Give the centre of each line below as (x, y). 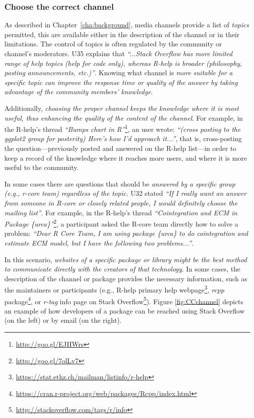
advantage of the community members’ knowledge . (79, 92)
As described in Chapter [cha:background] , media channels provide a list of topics (127, 25)
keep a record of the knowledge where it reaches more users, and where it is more (126, 157)
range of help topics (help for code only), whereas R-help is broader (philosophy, (123, 63)
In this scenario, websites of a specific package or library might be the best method (126, 259)
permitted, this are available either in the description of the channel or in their (122, 34)
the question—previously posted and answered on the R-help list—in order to (120, 148)
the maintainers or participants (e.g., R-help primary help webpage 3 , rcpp (114, 289)
